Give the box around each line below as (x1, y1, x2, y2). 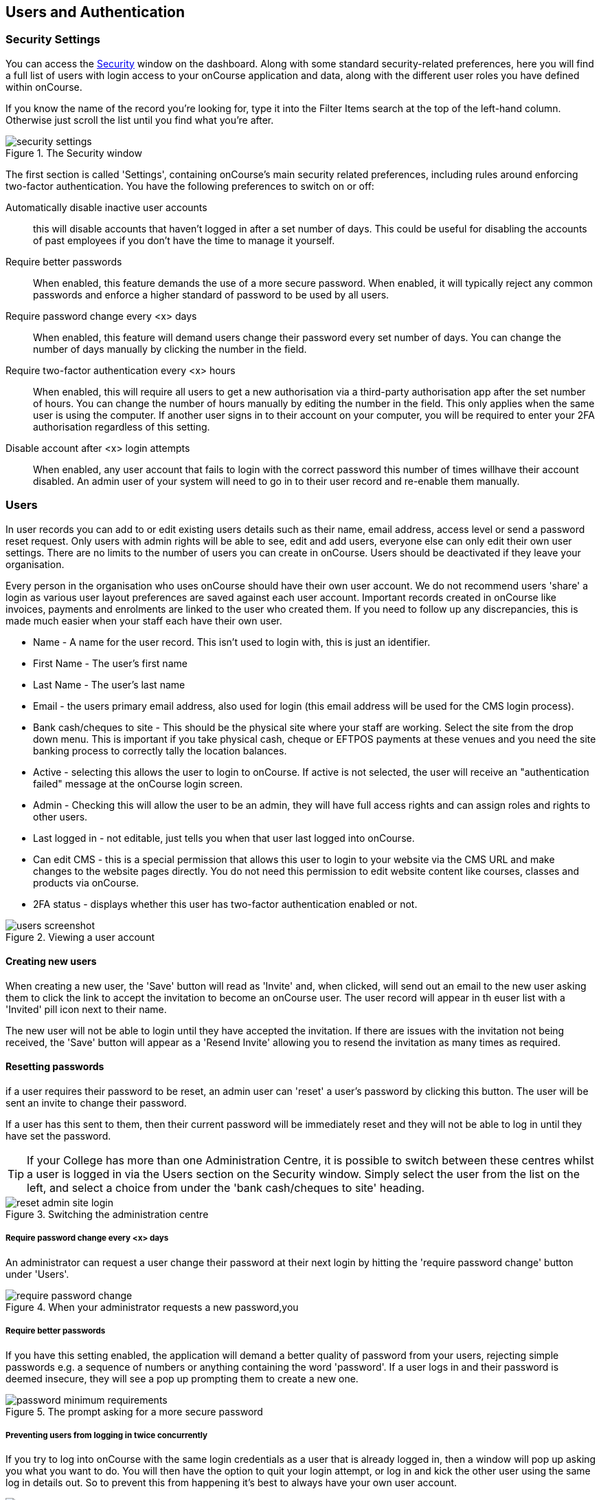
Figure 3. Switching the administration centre (5, 1208, 209, 1220)
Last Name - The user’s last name (33, 678, 185, 691)
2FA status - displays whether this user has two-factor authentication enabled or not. (33, 898, 418, 910)
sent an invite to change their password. (5, 1096, 187, 1109)
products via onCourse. (33, 876, 139, 889)
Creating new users (5, 955, 97, 968)
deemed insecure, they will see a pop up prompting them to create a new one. (5, 1372, 359, 1384)
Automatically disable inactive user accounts (5, 201, 207, 213)
